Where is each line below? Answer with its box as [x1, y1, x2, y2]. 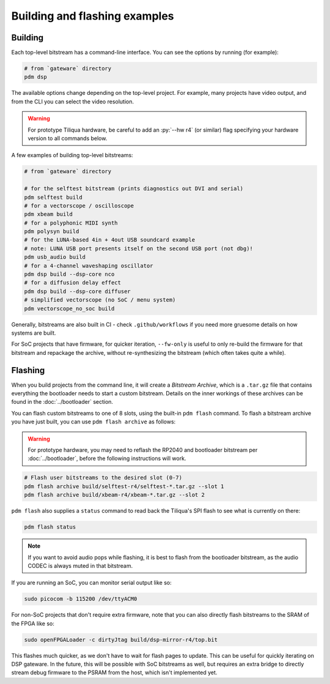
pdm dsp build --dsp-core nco [24, 271, 115, 278]
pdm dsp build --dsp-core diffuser [24, 288, 131, 295]
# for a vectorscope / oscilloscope [24, 202, 134, 209]
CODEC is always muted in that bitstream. [28, 562, 133, 569]
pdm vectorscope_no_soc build [24, 305, 115, 312]
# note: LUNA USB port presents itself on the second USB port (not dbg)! [24, 245, 254, 252]
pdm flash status [24, 524, 76, 530]
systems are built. [11, 329, 56, 336]
